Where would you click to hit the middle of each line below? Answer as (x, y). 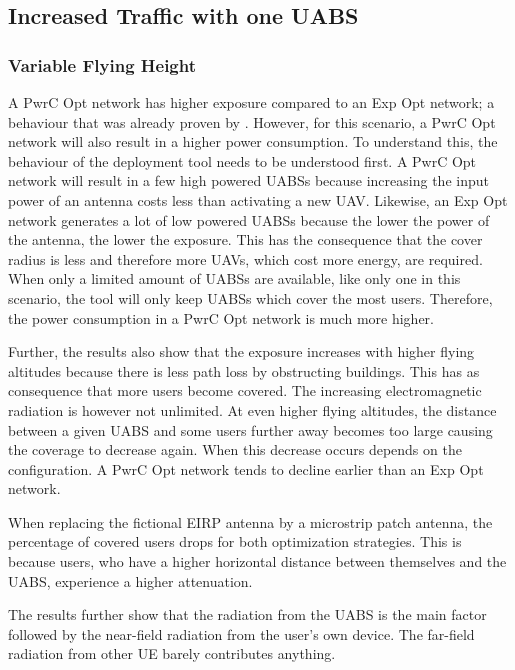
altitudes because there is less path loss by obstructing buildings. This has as (244, 370)
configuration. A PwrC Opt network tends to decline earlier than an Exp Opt (246, 468)
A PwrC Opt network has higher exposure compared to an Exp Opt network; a (251, 102)
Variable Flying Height (102, 64)
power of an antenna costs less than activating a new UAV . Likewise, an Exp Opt (258, 199)
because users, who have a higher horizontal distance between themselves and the (257, 561)
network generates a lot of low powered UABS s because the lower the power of (249, 219)
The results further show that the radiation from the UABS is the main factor (247, 614)
